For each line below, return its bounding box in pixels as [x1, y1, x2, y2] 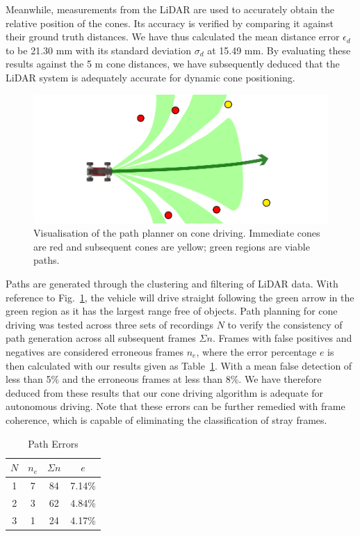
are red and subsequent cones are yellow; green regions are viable [33, 239, 310, 253]
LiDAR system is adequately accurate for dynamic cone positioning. [6, 70, 295, 84]
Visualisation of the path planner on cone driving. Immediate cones [33, 226, 320, 240]
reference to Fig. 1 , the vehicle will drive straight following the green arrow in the [6, 290, 354, 304]
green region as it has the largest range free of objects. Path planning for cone [6, 304, 338, 318]
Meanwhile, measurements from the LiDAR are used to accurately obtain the [6, 2, 335, 16]
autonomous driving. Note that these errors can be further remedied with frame [6, 399, 345, 413]
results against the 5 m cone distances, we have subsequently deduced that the [6, 56, 340, 71]
